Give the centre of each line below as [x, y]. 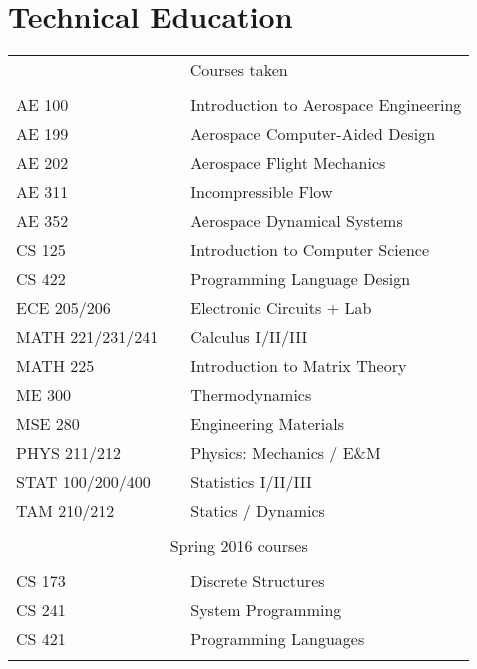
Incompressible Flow [261, 192]
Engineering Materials [267, 424]
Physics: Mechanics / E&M [285, 453]
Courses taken [238, 70]
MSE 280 [48, 424]
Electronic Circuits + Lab [281, 308]
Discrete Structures [257, 581]
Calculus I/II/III [249, 337]
